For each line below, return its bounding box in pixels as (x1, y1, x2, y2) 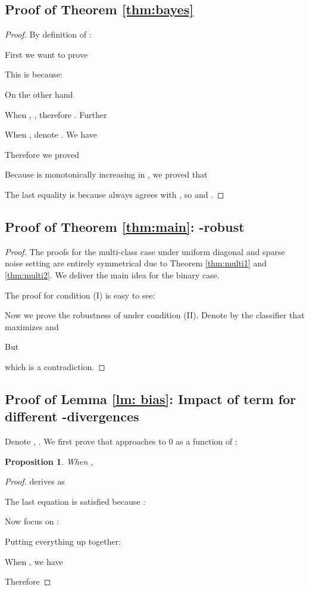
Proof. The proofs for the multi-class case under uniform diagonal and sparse (5, 245, 285, 257)
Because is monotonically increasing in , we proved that (5, 168, 208, 181)
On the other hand (5, 88, 73, 100)
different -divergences (5, 407, 139, 426)
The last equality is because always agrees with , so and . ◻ (5, 188, 224, 200)
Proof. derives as (5, 475, 65, 487)
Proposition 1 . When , (5, 455, 93, 467)
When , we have (5, 555, 63, 567)
